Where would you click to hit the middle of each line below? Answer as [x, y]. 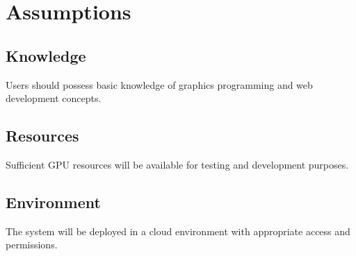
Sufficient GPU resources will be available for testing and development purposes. [177, 164]
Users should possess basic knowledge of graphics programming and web [159, 84]
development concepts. [54, 98]
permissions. [32, 245]
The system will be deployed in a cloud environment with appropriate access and [178, 231]
